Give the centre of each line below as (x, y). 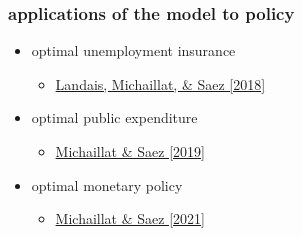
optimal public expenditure (114, 117)
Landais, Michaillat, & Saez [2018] (160, 83)
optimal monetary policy (107, 184)
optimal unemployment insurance (133, 50)
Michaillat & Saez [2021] (130, 218)
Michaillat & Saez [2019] (130, 151)
